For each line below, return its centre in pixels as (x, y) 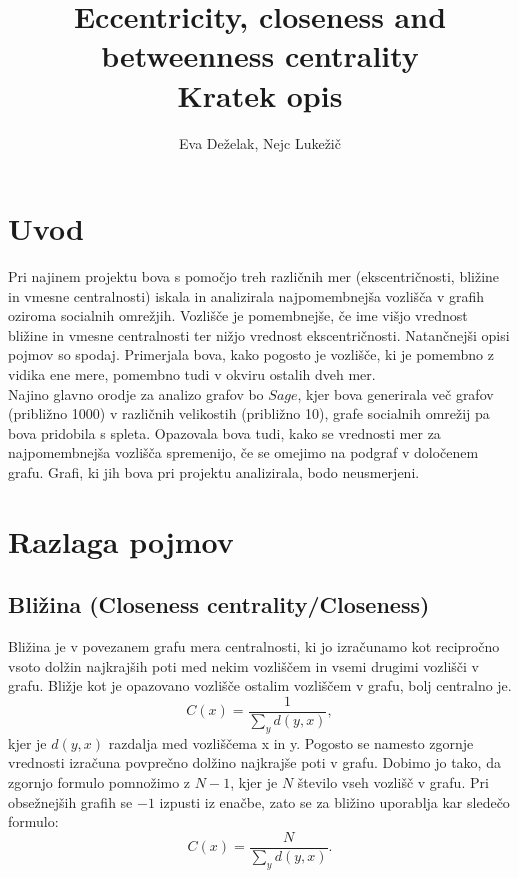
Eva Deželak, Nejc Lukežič (260, 142)
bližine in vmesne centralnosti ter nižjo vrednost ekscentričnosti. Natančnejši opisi (259, 334)
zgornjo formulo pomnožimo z (99, 781)
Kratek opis (260, 94)
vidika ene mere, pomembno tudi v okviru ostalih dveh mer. (192, 374)
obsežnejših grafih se (70, 801)
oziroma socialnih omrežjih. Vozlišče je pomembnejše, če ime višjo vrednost (238, 315)
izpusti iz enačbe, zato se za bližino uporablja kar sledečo (334, 801)
